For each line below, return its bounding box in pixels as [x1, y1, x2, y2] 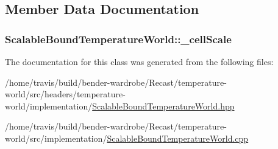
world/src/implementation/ [5, 131, 107, 144]
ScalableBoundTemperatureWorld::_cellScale [5, 31, 232, 46]
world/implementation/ [5, 99, 93, 112]
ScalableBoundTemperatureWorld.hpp [92, 99, 235, 112]
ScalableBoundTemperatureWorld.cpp [107, 131, 249, 144]
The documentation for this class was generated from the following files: [5, 55, 274, 68]
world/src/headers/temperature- [5, 88, 126, 100]
